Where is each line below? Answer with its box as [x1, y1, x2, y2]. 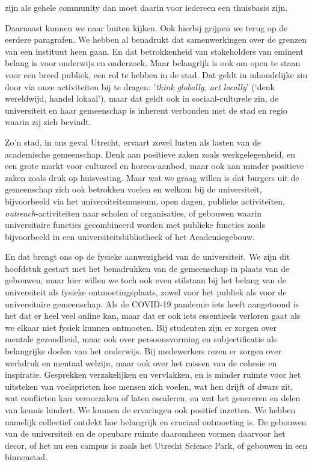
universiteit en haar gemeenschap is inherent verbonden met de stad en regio [5, 103, 287, 116]
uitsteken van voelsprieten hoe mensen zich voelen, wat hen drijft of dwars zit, [5, 380, 293, 392]
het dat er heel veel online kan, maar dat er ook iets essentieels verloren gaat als [5, 309, 301, 322]
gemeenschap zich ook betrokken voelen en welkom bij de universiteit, [5, 183, 262, 196]
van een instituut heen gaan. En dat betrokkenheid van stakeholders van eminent [5, 45, 304, 57]
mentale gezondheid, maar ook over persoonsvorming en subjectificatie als [5, 333, 277, 345]
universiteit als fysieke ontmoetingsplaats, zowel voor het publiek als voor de [5, 286, 287, 298]
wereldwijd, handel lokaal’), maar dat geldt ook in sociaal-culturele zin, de [5, 92, 279, 105]
